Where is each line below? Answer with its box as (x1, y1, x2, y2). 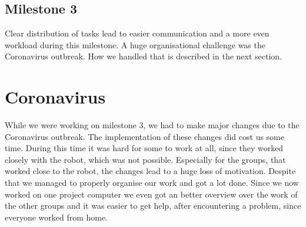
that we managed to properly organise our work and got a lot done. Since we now (5, 176, 299, 189)
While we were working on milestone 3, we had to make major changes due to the (5, 119, 300, 131)
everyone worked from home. (5, 211, 108, 223)
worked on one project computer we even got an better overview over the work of (5, 188, 298, 200)
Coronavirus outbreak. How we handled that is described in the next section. (5, 50, 282, 62)
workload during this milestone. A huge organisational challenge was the (5, 38, 265, 51)
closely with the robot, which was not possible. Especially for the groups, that (5, 153, 286, 165)
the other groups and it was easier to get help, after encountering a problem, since (5, 199, 301, 212)
